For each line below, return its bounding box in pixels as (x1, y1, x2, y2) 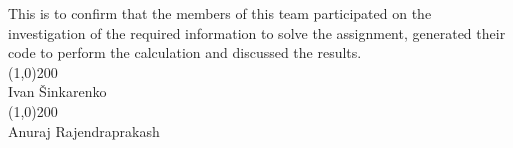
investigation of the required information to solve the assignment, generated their (8, 22, 506, 43)
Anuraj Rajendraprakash (8, 120, 160, 141)
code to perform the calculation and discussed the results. (8, 42, 362, 63)
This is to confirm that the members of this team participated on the (8, 3, 432, 23)
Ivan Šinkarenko (8, 81, 107, 102)
